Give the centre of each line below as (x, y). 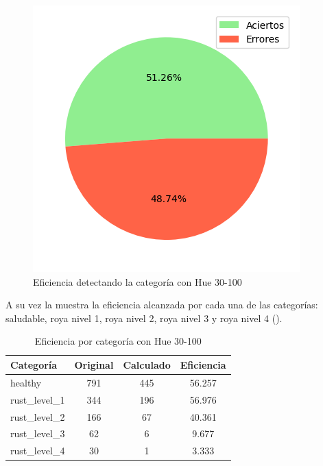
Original (94, 364)
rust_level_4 (38, 451)
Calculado (147, 364)
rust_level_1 (38, 399)
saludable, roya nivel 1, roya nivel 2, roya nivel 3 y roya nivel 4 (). (144, 318)
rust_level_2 (38, 416)
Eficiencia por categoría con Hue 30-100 (118, 341)
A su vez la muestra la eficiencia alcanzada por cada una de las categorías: (162, 305)
